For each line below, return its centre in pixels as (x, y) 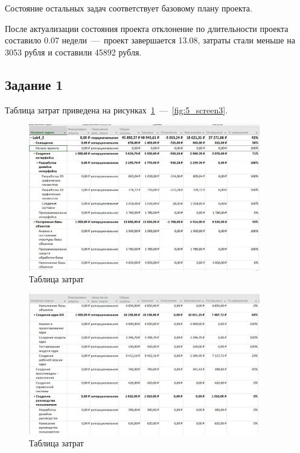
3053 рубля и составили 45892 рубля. (73, 52)
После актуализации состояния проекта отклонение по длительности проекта (147, 28)
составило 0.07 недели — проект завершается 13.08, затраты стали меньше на (150, 40)
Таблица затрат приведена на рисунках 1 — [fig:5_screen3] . (116, 109)
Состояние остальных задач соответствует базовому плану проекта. (129, 8)
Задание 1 (34, 84)
